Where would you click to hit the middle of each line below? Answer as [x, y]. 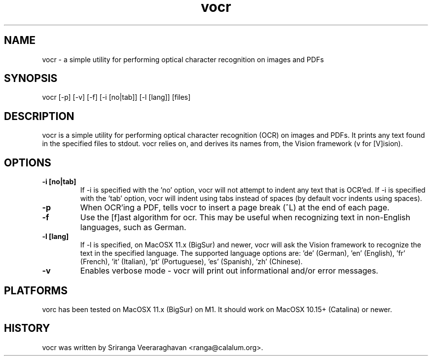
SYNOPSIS [31, 79]
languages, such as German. [133, 227]
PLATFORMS [36, 290]
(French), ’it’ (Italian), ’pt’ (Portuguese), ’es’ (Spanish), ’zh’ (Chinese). [191, 262]
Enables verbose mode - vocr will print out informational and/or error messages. [229, 271]
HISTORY [27, 328]
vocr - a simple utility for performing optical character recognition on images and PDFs [183, 59]
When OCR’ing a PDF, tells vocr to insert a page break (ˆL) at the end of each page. [235, 208]
